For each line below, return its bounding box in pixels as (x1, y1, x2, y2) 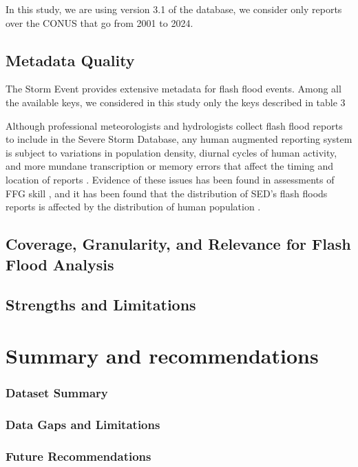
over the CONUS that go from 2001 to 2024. (6, 15, 193, 30)
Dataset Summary (6, 384, 108, 401)
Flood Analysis (6, 253, 114, 275)
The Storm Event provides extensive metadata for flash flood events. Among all (6, 81, 341, 96)
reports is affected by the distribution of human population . (6, 199, 261, 214)
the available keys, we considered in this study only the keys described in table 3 (6, 95, 346, 109)
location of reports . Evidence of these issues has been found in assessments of (6, 172, 335, 186)
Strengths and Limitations (6, 294, 196, 315)
